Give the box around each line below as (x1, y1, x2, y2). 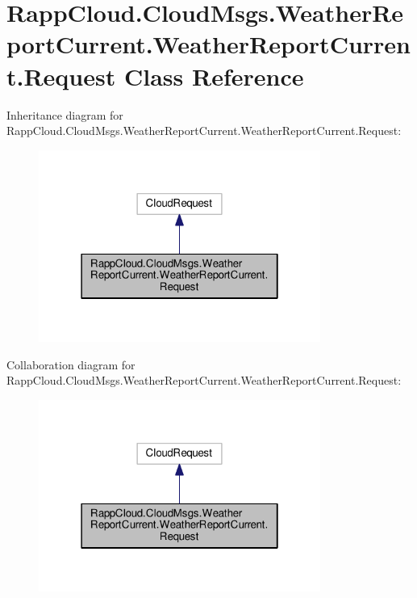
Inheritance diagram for (6, 106, 123, 123)
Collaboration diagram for (6, 356, 136, 373)
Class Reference (123, 59, 304, 92)
